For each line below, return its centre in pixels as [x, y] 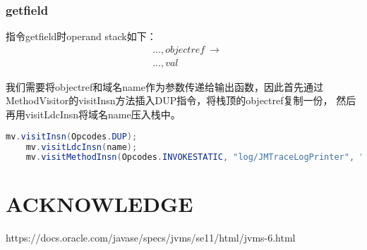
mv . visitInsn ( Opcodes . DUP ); [72, 136]
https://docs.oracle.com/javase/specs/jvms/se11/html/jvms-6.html [151, 238]
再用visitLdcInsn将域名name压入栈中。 [93, 114]
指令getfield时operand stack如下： [81, 36]
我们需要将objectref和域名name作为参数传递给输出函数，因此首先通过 [164, 86]
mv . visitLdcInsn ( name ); [82, 147]
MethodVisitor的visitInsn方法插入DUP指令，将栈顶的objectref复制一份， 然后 [181, 100]
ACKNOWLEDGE [100, 204]
